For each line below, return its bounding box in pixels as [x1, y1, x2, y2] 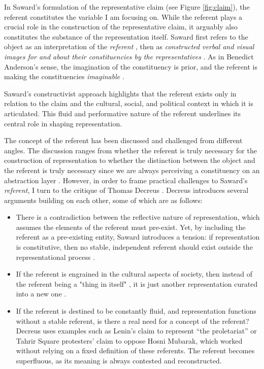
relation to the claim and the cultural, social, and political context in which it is [4, 98, 253, 109]
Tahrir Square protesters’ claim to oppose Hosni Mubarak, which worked [16, 335, 243, 346]
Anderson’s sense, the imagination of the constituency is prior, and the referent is [4, 61, 257, 72]
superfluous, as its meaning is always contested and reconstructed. [16, 355, 222, 365]
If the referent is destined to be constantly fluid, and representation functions [16, 306, 256, 316]
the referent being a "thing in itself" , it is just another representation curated [16, 278, 258, 289]
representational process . [16, 251, 95, 262]
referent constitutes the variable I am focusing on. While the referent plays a [4, 11, 243, 22]
